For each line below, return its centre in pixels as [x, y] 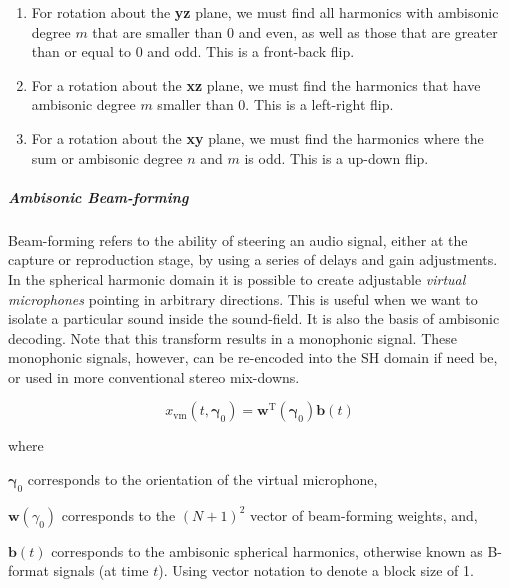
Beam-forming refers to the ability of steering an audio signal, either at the [238, 239]
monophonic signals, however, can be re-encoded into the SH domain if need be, [253, 357]
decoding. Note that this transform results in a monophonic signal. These [232, 337]
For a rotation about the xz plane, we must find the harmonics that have [256, 84]
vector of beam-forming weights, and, [363, 514]
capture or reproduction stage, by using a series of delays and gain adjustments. [253, 259]
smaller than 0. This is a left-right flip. [275, 104]
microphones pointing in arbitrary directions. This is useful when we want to [243, 298]
